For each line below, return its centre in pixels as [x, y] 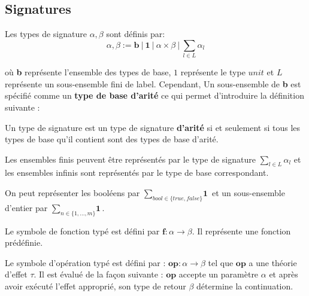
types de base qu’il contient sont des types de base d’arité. [112, 139]
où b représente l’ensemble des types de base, [88, 72]
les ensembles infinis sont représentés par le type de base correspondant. [137, 173]
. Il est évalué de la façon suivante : [99, 274]
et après [284, 274]
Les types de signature [46, 34]
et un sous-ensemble [248, 193]
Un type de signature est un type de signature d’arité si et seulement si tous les [153, 127]
